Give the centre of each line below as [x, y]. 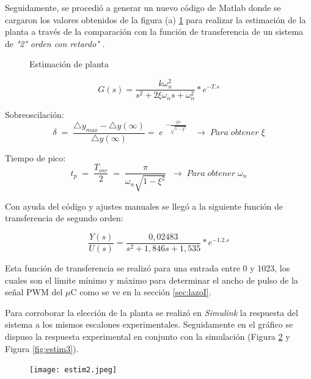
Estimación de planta [69, 64]
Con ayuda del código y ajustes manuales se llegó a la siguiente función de [144, 206]
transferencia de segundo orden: [64, 218]
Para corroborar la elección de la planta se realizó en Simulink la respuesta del [152, 312]
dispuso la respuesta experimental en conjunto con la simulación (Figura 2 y [148, 336]
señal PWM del [34, 292]
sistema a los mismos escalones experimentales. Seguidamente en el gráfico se [149, 324]
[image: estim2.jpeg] [73, 370]
